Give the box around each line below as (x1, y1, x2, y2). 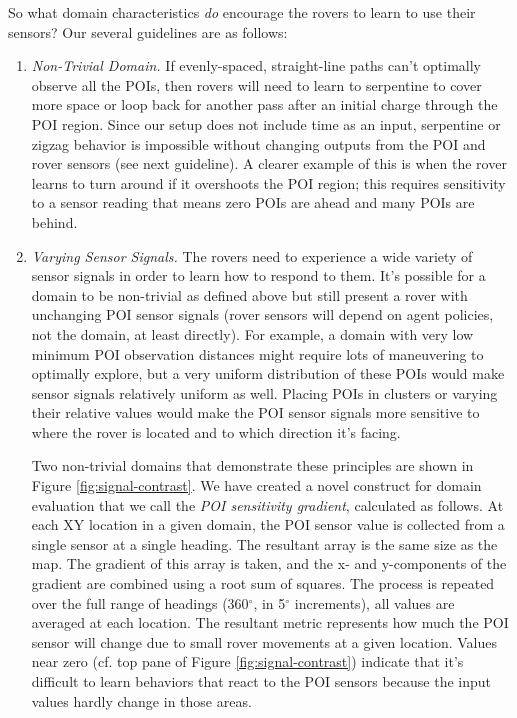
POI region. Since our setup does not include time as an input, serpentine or (31, 113, 501, 134)
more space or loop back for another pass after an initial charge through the (31, 94, 498, 115)
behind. (31, 211, 78, 232)
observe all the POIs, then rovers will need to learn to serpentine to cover (31, 74, 482, 95)
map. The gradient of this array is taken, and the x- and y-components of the (31, 553, 507, 574)
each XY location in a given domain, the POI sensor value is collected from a (31, 514, 505, 535)
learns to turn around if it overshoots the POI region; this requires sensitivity (31, 172, 506, 193)
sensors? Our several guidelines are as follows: (8, 21, 288, 42)
